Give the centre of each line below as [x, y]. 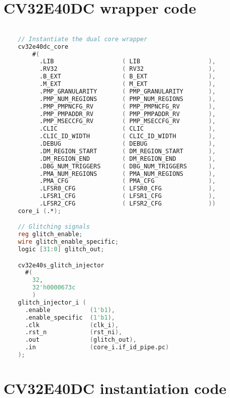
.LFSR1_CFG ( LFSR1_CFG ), [128, 196]
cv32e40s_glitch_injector [61, 265]
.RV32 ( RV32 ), [128, 69]
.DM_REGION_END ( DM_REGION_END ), [128, 159]
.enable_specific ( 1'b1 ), [70, 317]
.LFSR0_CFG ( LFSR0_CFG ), [128, 189]
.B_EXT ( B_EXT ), [128, 77]
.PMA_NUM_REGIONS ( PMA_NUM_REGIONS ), [128, 174]
